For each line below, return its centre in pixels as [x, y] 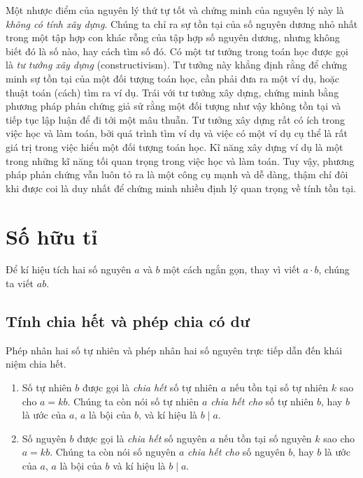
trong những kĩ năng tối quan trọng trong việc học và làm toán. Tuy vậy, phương [180, 160]
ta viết [20, 283]
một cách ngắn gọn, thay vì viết [232, 269]
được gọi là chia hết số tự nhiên [150, 388]
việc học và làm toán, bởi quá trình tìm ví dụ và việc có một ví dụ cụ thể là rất [177, 133]
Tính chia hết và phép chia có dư [128, 321]
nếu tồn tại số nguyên [265, 438]
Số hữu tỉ [52, 236]
